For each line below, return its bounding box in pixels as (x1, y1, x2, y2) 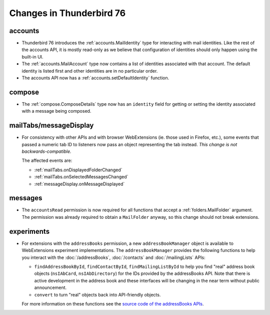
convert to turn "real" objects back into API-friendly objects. (34, 291, 161, 297)
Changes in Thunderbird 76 (9, 8, 126, 19)
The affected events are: (21, 158, 72, 164)
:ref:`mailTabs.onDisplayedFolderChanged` (34, 167, 122, 173)
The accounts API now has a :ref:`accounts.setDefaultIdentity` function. (21, 75, 169, 81)
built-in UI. (21, 54, 43, 60)
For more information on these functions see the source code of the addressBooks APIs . (21, 300, 204, 306)
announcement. (34, 284, 67, 290)
